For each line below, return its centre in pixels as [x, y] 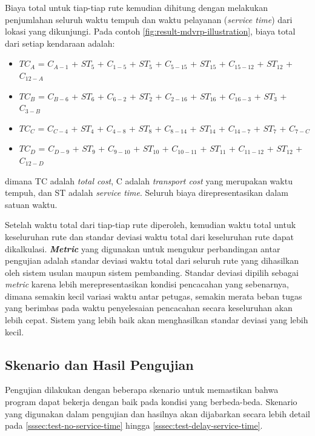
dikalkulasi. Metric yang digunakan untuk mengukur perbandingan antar [143, 248]
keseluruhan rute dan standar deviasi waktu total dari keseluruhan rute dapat [149, 236]
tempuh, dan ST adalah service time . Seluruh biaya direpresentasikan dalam [147, 193]
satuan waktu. [31, 204]
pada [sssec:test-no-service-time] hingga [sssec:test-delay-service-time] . [134, 425]
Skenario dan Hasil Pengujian [99, 364]
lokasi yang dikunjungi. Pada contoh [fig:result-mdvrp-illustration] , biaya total [150, 31]
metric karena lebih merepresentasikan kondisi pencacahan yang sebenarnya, [147, 284]
